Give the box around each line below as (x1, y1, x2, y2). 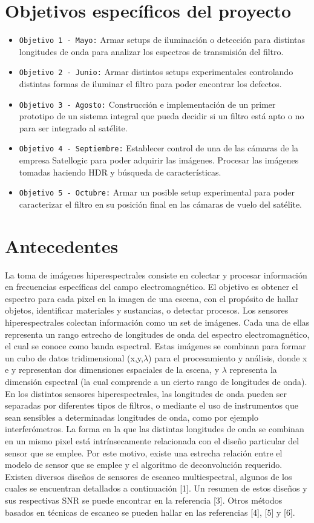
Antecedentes (5, 233, 119, 258)
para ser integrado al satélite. (19, 121, 128, 134)
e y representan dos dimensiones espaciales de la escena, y (5, 363, 220, 376)
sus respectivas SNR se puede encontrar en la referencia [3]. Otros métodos (5, 493, 283, 506)
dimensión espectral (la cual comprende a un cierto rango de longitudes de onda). (5, 375, 307, 388)
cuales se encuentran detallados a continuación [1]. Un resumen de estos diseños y (5, 482, 307, 495)
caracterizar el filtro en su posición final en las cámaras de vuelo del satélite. (19, 197, 303, 210)
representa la (229, 363, 277, 376)
